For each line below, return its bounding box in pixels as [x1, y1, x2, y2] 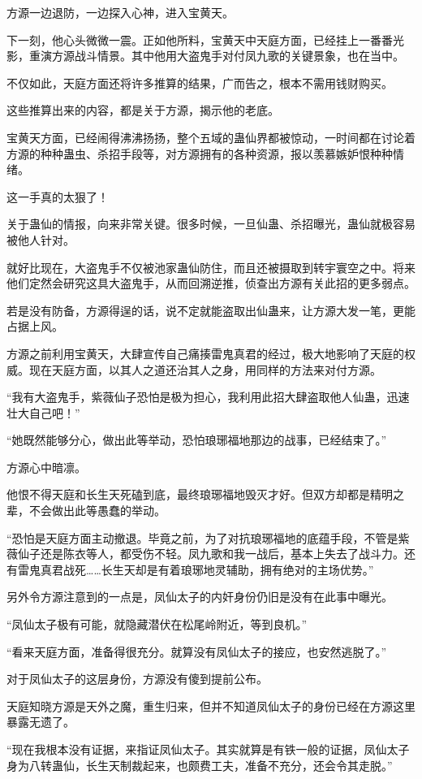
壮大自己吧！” [6, 404, 80, 421]
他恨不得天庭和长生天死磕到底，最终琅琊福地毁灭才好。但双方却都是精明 [6, 486, 393, 503]
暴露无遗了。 [6, 713, 75, 730]
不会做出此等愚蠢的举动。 [28, 502, 166, 519]
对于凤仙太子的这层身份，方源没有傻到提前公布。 [6, 670, 268, 687]
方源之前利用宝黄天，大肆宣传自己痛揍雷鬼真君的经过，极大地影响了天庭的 [6, 344, 404, 361]
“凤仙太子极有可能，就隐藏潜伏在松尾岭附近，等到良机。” [6, 616, 308, 633]
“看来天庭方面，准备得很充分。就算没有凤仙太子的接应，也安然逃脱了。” [6, 643, 387, 660]
